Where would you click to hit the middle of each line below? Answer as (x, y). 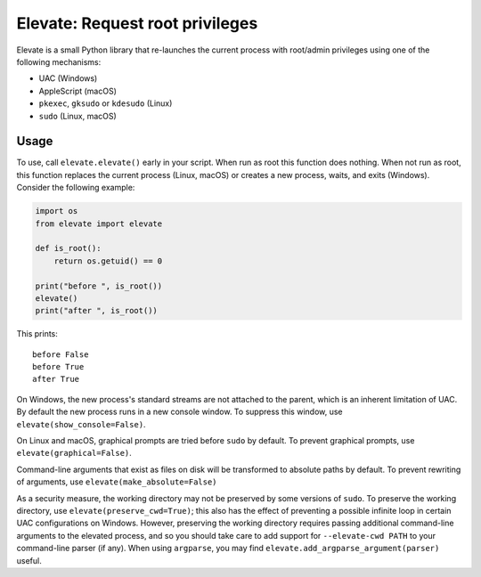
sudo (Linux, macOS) (78, 116)
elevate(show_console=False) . (81, 424)
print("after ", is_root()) (96, 311)
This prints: (37, 334)
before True (58, 367)
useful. (29, 560)
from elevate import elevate (99, 223)
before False (61, 354)
